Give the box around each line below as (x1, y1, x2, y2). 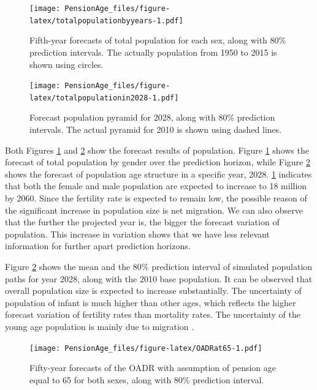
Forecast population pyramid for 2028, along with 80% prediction (29, 111, 275, 124)
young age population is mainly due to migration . (5, 320, 194, 332)
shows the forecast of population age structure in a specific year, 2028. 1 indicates (5, 167, 312, 180)
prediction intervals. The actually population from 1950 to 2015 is (29, 45, 277, 58)
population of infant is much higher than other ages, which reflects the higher (5, 296, 296, 309)
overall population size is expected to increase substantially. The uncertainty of (5, 284, 302, 297)
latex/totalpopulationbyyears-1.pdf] (29, 16, 183, 25)
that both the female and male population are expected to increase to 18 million (5, 179, 307, 192)
